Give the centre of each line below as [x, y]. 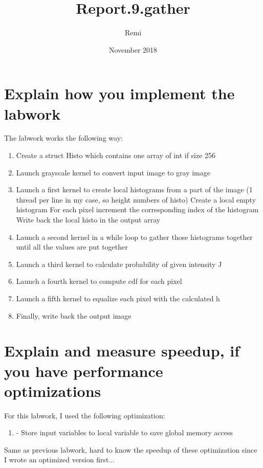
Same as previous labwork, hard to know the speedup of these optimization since [131, 449]
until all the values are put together [72, 247]
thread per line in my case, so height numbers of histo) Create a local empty [136, 199]
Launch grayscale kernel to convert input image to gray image [113, 172]
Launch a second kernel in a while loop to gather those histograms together [134, 237]
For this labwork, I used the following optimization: [85, 415]
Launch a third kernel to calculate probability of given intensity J [119, 264]
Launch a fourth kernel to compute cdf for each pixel [99, 281]
